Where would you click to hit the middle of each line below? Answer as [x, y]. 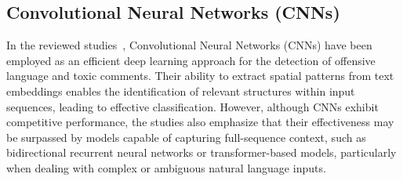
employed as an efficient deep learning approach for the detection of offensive [191, 60]
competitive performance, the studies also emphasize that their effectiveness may [200, 122]
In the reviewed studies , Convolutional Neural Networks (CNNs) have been [189, 45]
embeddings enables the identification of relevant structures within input [181, 90]
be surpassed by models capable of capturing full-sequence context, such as [186, 137]
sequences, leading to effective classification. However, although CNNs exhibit [192, 106]
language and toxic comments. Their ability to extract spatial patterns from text [200, 76]
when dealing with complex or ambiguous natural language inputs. [166, 167]
